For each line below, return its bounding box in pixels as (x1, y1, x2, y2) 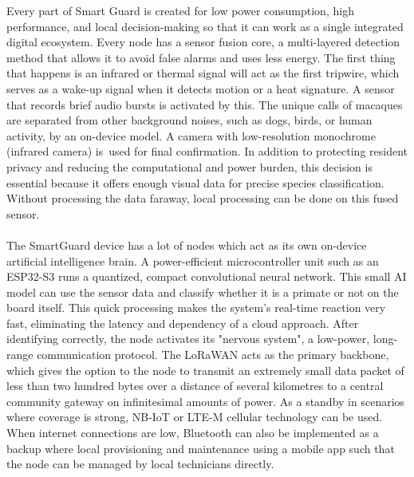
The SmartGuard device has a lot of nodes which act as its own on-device (6, 236, 367, 253)
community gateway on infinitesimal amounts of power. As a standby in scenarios (6, 392, 405, 409)
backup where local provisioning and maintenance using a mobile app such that (6, 440, 395, 456)
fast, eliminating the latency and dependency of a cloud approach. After (6, 314, 359, 331)
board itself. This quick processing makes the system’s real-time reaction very (6, 299, 386, 316)
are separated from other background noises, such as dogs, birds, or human (6, 112, 373, 128)
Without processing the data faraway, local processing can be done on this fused (6, 190, 399, 207)
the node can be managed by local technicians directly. (6, 455, 274, 472)
